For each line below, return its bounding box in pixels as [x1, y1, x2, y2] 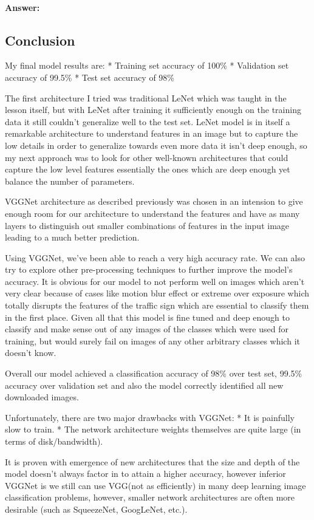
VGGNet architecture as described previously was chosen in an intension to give [5, 195, 303, 208]
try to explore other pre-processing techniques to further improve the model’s [5, 263, 293, 276]
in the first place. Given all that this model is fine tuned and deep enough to [5, 310, 290, 323]
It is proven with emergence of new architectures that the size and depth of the [5, 455, 300, 468]
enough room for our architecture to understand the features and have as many [5, 207, 300, 219]
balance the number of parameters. [5, 174, 135, 187]
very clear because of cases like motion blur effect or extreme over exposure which [5, 287, 309, 299]
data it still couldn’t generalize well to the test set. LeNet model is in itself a [5, 115, 290, 128]
